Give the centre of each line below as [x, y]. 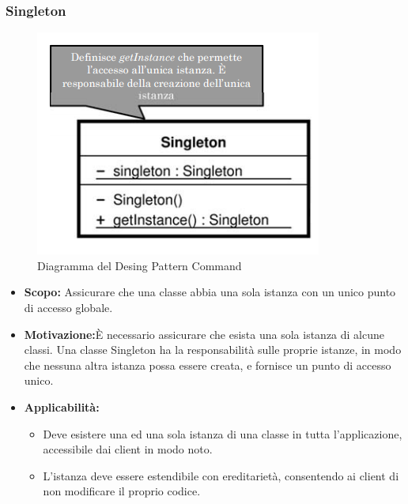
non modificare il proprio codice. [122, 491]
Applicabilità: [62, 406]
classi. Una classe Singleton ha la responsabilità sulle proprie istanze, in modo [213, 350]
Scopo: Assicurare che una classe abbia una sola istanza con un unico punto [210, 292]
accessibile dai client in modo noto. [128, 449]
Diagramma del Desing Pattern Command [140, 265]
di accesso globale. [68, 307]
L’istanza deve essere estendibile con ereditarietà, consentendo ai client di [221, 475]
